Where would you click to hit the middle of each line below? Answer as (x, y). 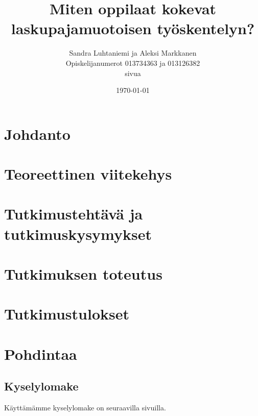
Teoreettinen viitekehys (88, 174)
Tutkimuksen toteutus (83, 274)
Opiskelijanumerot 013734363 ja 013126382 (133, 63)
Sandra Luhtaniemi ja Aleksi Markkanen (133, 53)
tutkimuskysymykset (78, 234)
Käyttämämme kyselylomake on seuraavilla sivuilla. (85, 408)
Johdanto (37, 133)
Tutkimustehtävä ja (74, 214)
